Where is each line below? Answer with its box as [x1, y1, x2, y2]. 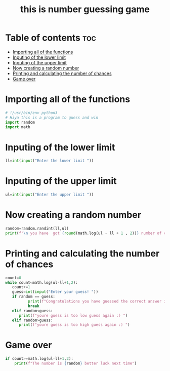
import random [5, 120, 35, 125]
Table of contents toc [5, 32, 96, 44]
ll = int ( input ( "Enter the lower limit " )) [5, 158, 94, 163]
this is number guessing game [20, 4, 150, 15]
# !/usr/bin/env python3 [5, 110, 58, 115]
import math [5, 124, 30, 130]
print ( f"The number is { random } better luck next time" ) [14, 361, 137, 366]
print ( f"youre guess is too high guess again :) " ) [18, 322, 130, 327]
